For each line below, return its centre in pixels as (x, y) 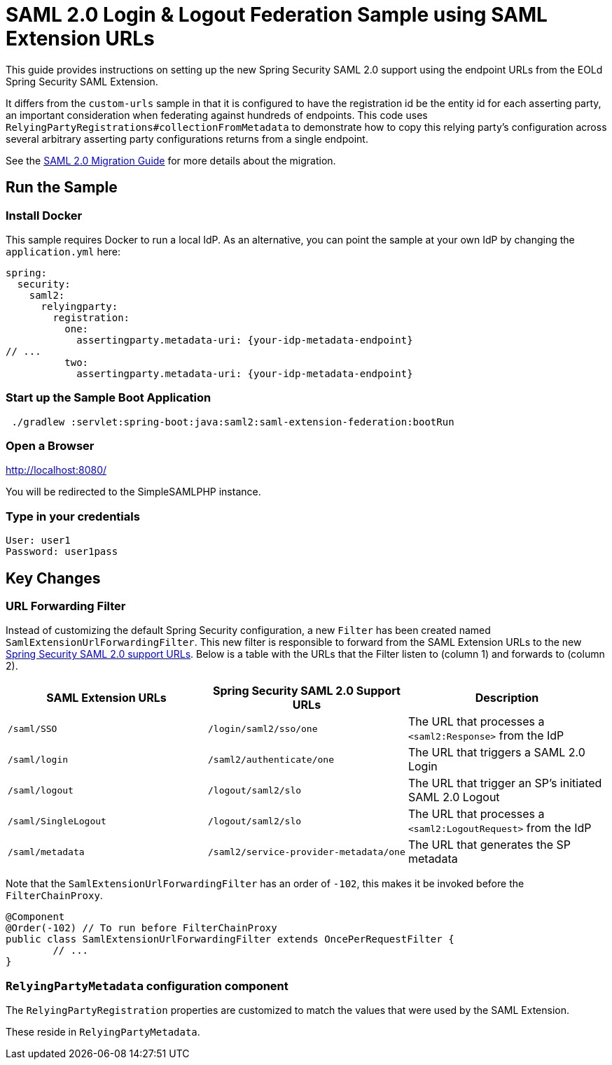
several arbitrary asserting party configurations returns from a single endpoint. (187, 139)
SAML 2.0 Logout (454, 797)
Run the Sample (62, 188)
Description (507, 698)
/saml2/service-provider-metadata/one (306, 852)
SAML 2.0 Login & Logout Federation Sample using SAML (277, 15)
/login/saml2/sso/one (263, 728)
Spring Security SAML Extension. (82, 81)
